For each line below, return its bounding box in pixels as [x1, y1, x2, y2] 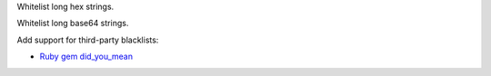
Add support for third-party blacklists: [16, 34, 159, 45]
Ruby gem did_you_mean [39, 51, 134, 62]
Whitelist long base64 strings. [16, 18, 129, 29]
